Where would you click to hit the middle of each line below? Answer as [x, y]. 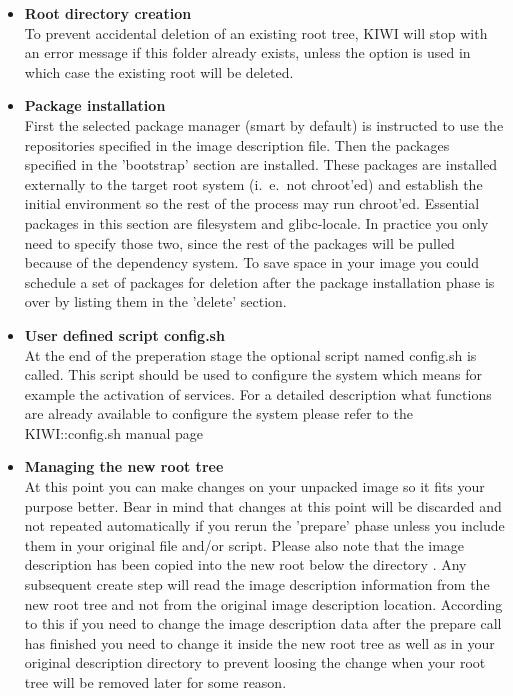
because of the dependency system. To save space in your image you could [251, 262]
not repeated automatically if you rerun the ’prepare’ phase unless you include [264, 525]
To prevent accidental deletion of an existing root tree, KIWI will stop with [256, 32]
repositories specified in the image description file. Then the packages [237, 144]
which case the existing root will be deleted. [159, 71]
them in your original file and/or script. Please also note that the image [244, 544]
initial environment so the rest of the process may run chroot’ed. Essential [252, 203]
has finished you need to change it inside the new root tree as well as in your [259, 642]
